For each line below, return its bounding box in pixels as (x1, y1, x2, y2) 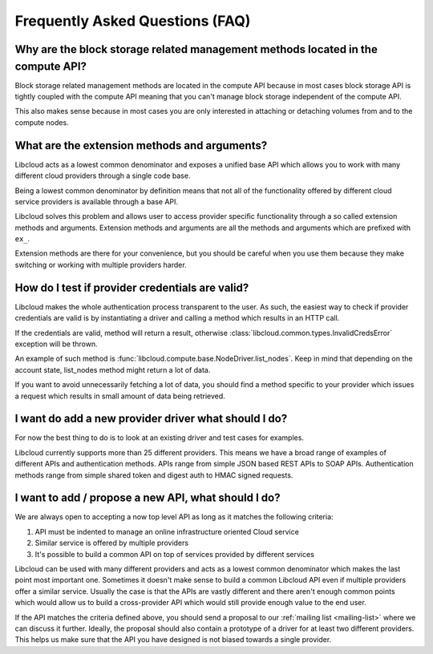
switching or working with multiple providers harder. (14, 260, 188, 269)
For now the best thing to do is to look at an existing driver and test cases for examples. (14, 433, 305, 442)
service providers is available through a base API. (14, 196, 179, 206)
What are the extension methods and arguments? (14, 139, 268, 152)
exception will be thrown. (14, 339, 98, 349)
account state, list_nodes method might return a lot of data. (14, 365, 211, 374)
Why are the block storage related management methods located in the (14, 42, 378, 56)
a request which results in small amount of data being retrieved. (14, 391, 226, 401)
